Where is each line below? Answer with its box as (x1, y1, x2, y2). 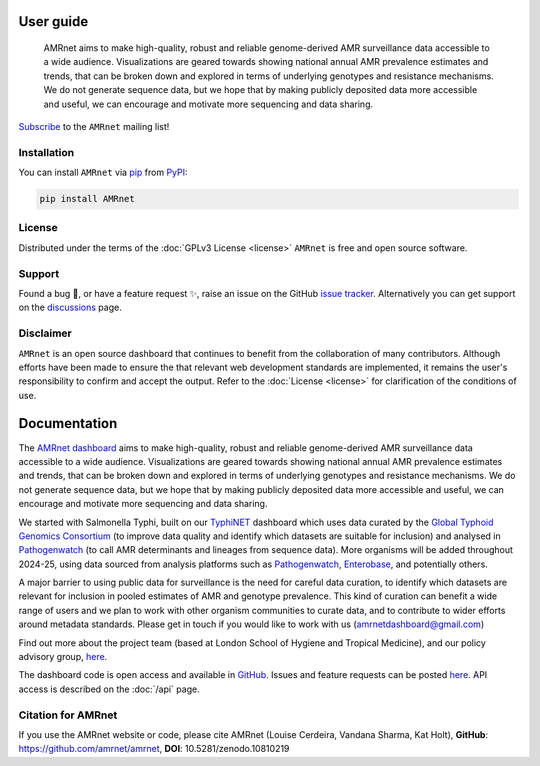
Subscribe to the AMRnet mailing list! (18, 120, 170, 132)
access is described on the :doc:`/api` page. (18, 683, 200, 695)
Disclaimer (18, 326, 72, 340)
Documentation (18, 415, 118, 432)
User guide (18, 13, 89, 30)
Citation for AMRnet (18, 708, 118, 722)
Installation (18, 145, 75, 159)
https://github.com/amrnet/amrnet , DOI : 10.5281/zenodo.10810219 (18, 743, 290, 755)
